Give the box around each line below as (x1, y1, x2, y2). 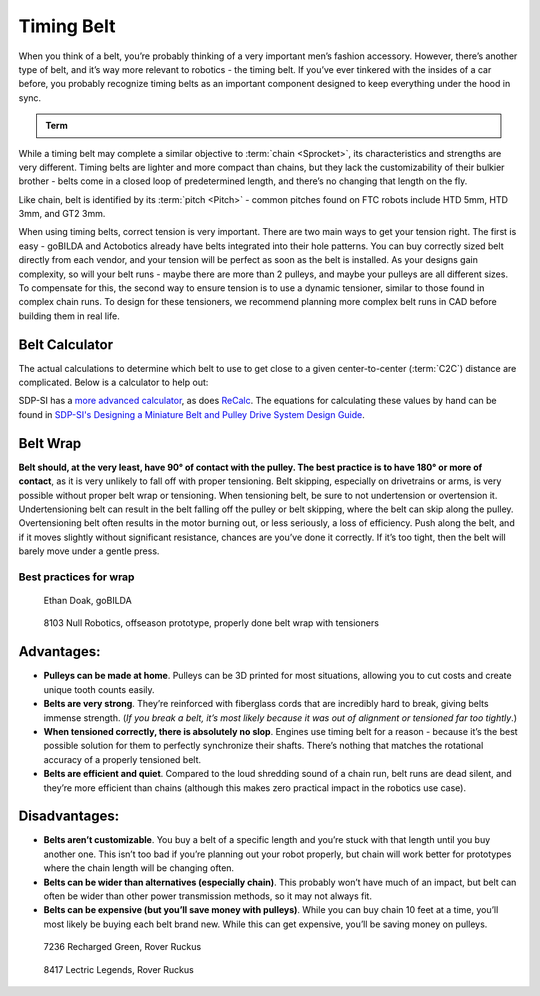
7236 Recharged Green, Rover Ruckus (43, 941, 202, 953)
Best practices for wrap (18, 570, 135, 584)
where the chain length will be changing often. (43, 862, 235, 874)
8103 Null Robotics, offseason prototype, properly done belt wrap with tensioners (43, 617, 380, 629)
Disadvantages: (18, 808, 120, 825)
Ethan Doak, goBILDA (43, 595, 132, 607)
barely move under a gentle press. (18, 545, 160, 557)
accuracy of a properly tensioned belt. (43, 753, 202, 765)
